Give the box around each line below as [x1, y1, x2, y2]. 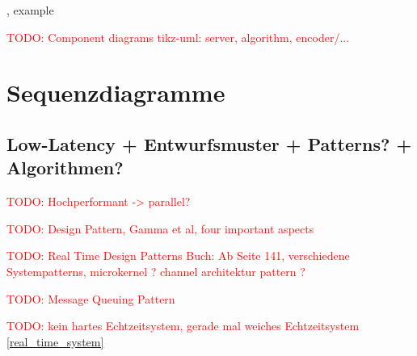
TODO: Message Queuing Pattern [6, 290, 175, 307]
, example [6, 2, 54, 18]
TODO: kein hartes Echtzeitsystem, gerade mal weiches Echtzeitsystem [6, 317, 360, 334]
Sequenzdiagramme [6, 76, 225, 109]
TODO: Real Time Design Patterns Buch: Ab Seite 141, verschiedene [6, 247, 350, 264]
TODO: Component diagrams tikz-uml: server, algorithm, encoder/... [6, 28, 350, 45]
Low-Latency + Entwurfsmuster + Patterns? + [6, 131, 412, 156]
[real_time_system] [6, 333, 104, 350]
